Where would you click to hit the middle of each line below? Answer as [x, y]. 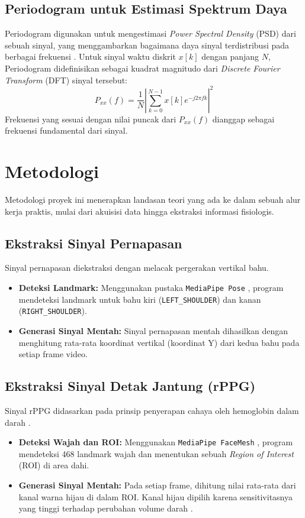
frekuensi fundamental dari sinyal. [66, 130]
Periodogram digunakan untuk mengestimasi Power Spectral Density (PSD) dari [150, 33]
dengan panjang [230, 56]
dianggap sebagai [243, 119]
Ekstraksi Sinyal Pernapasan [94, 243]
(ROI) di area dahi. [54, 465]
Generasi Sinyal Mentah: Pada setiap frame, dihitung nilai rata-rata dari [157, 485]
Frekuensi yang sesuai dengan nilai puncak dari [91, 119]
